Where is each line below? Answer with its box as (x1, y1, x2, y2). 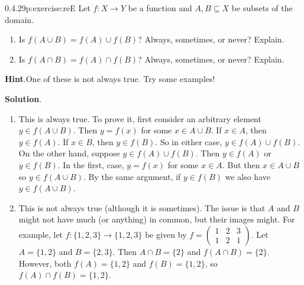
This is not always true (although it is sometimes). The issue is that (18, 201, 266, 214)
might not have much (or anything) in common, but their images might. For (18, 213, 295, 225)
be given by (145, 228, 187, 240)
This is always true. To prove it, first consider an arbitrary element (18, 112, 261, 125)
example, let (18, 228, 63, 240)
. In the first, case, (57, 158, 124, 171)
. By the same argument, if (83, 170, 181, 182)
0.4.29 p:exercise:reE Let (5, 2, 90, 14)
